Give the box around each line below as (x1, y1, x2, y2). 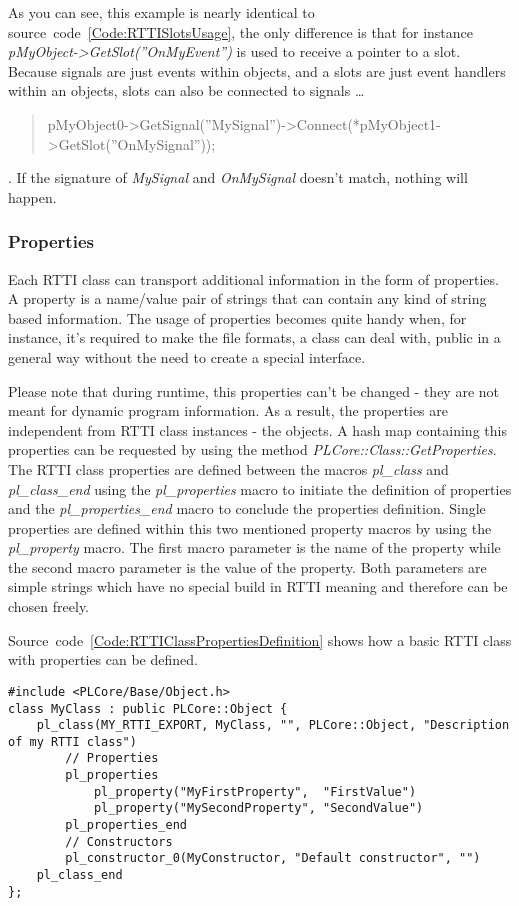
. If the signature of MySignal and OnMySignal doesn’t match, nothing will (8, 167, 468, 188)
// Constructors (65, 834, 173, 849)
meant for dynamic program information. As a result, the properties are (8, 400, 449, 421)
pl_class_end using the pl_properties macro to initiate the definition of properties (8, 478, 512, 499)
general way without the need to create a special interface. (8, 346, 366, 367)
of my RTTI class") (8, 734, 137, 749)
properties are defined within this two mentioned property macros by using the (8, 517, 492, 538)
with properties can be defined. (8, 649, 198, 670)
